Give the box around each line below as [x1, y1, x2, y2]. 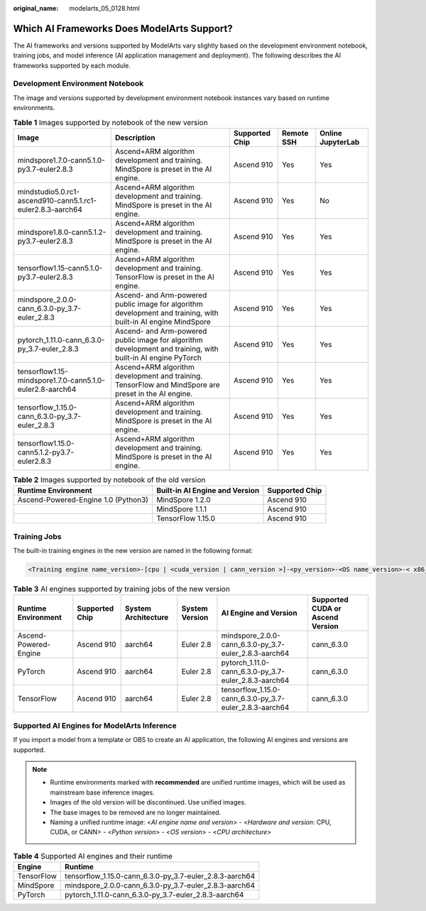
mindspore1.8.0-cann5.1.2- [17, 227, 106, 237]
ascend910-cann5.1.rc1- [17, 195, 97, 205]
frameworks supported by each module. [13, 61, 131, 70]
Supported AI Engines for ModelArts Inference [13, 721, 177, 731]
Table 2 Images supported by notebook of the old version [13, 475, 206, 485]
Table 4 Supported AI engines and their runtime [13, 851, 173, 861]
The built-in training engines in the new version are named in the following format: [13, 547, 253, 555]
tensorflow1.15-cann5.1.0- [17, 263, 103, 273]
